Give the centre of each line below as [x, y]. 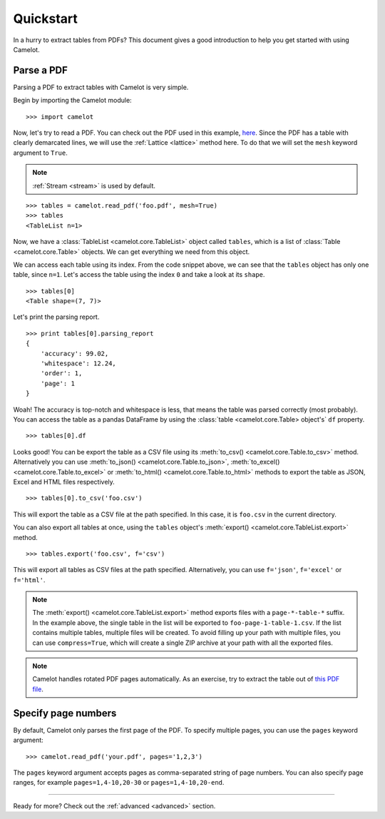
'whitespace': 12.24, [78, 363]
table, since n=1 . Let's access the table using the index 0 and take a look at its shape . [139, 275]
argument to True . [40, 153]
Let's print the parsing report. [56, 317]
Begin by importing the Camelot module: [72, 101]
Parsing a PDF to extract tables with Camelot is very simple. [101, 87]
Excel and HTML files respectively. [64, 482]
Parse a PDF [40, 70]
